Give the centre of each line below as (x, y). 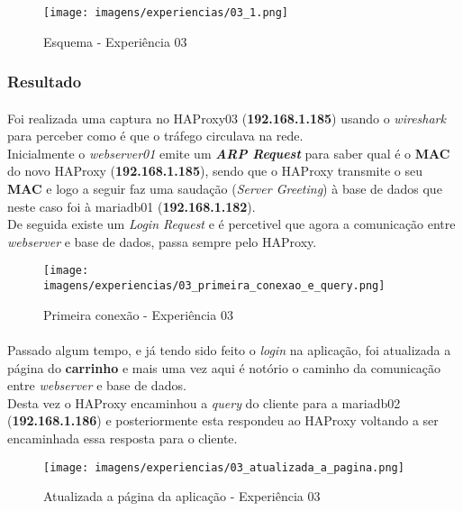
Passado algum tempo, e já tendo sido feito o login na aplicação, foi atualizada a (229, 349)
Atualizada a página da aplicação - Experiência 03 (182, 496)
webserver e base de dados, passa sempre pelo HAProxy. (162, 241)
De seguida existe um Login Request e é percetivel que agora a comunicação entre (231, 224)
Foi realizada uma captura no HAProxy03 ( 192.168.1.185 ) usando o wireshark (227, 118)
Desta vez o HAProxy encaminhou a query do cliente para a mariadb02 (204, 402)
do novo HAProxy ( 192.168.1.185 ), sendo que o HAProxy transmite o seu (215, 171)
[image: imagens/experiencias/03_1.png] (166, 13)
